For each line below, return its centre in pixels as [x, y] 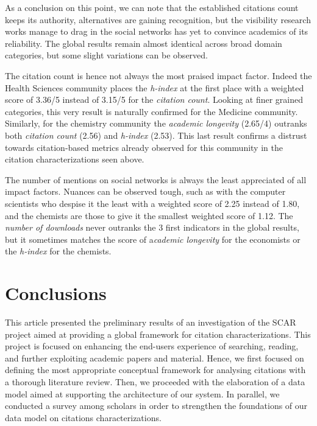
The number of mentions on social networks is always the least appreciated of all [156, 179]
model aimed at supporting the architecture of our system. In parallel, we [142, 393]
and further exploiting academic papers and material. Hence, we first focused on [155, 358]
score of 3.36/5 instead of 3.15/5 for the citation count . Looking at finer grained [154, 100]
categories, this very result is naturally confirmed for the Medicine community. [151, 111]
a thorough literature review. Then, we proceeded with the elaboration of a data [155, 381]
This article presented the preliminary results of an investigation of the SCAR [151, 322]
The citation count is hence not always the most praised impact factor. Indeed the [158, 75]
